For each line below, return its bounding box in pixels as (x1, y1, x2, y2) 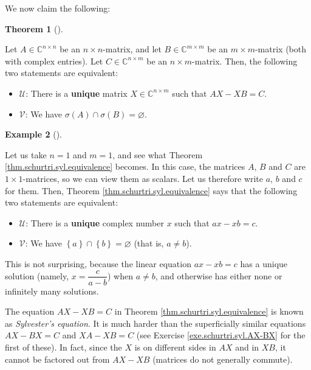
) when (107, 269, 133, 282)
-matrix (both (255, 43, 307, 55)
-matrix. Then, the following (192, 54, 298, 67)
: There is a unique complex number (26, 216, 164, 229)
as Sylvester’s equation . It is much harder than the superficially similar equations (5, 316, 306, 329)
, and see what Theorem (112, 148, 203, 161)
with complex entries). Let (5, 54, 103, 67)
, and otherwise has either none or (155, 269, 282, 282)
